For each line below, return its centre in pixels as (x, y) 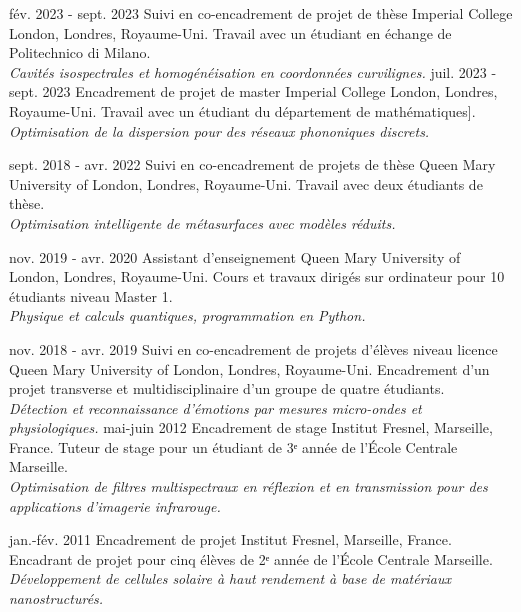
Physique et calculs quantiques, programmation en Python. (187, 315)
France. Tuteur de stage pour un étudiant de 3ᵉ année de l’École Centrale (233, 446)
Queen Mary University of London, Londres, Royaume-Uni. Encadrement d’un (249, 368)
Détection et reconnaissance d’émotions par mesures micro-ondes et (215, 407)
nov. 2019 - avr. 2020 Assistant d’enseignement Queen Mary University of (235, 256)
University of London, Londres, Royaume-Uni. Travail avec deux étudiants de (246, 183)
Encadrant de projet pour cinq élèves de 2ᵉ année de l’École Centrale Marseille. (251, 558)
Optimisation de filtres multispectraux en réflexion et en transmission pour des (248, 486)
